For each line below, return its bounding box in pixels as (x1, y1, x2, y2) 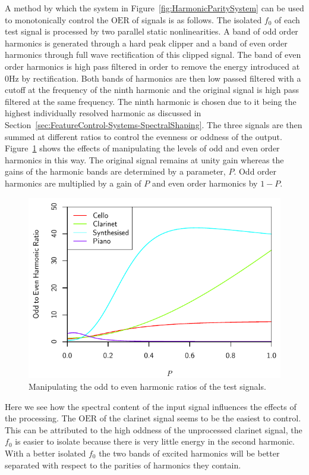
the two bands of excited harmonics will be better (99, 446, 280, 459)
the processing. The (5, 412, 76, 424)
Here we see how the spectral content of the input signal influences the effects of (5, 400, 297, 412)
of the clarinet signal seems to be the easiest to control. (99, 412, 301, 424)
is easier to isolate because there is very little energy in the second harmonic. (15, 435, 295, 448)
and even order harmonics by (152, 176, 258, 189)
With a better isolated (5, 446, 86, 459)
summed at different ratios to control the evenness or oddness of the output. (5, 130, 282, 142)
